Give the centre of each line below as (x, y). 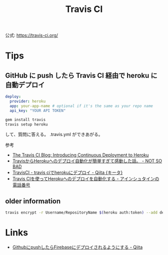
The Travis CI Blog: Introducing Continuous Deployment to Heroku (80, 155)
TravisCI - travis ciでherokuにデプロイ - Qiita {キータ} (67, 172)
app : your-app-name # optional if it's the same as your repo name (81, 106)
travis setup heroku (27, 124)
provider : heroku (28, 101)
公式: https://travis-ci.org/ (32, 35)
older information (33, 201)
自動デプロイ (25, 85)
